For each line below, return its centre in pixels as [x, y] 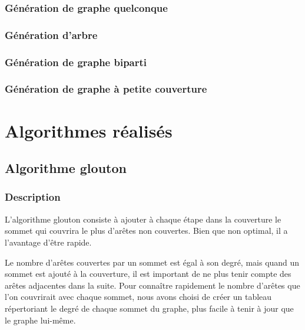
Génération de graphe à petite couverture [106, 89]
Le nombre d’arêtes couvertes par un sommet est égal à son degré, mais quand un [152, 262]
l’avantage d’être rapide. [48, 242]
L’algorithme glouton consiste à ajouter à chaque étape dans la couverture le [143, 219]
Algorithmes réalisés [89, 130]
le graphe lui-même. [40, 320]
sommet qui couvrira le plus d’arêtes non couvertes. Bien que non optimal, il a [146, 231]
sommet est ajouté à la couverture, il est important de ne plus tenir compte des [148, 274]
